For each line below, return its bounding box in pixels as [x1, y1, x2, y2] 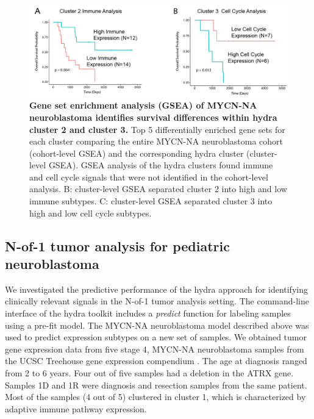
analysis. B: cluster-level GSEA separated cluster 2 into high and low [29, 182, 287, 195]
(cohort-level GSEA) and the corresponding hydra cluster [29, 146, 244, 159]
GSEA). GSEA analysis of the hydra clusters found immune [48, 159, 273, 171]
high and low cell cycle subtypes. [29, 206, 152, 219]
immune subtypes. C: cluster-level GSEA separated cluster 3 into [29, 195, 273, 207]
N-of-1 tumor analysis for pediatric [5, 236, 230, 255]
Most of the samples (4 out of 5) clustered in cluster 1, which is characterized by [5, 390, 306, 403]
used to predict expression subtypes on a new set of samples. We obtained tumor [5, 331, 307, 343]
